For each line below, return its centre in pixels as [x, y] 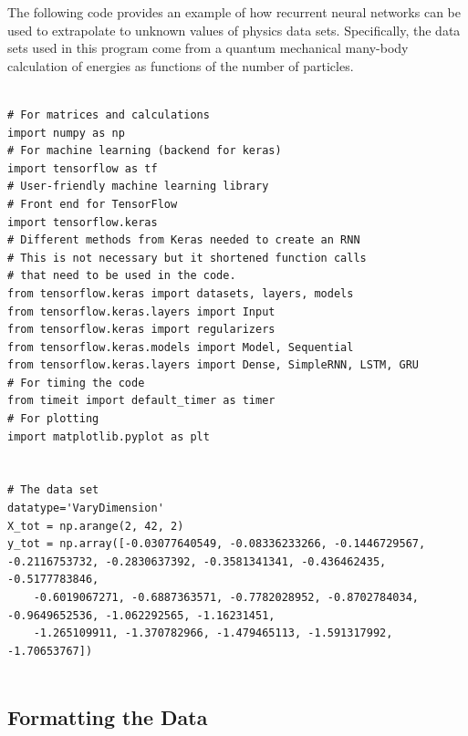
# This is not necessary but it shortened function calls [187, 258]
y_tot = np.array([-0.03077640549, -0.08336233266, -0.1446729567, [217, 544]
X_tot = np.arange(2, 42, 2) [96, 526]
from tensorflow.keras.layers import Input [141, 311]
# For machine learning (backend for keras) [145, 151]
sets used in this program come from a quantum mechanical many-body [208, 48]
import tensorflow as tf [83, 168]
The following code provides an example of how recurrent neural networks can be [234, 12]
